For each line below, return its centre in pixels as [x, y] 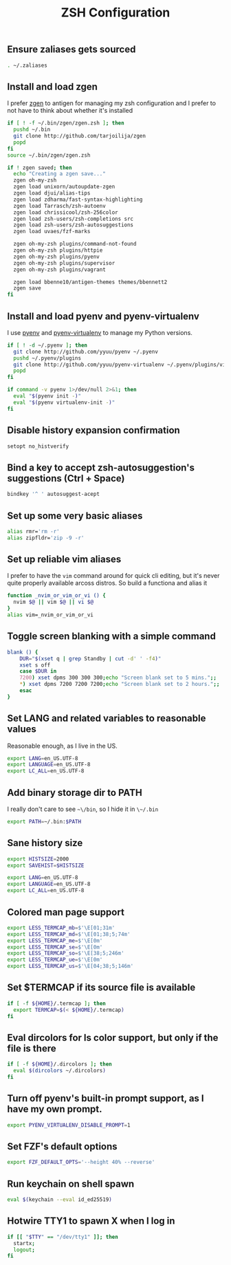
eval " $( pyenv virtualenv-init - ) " [64, 402]
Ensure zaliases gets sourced [71, 50]
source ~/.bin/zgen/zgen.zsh [49, 155]
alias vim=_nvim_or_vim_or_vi [51, 615]
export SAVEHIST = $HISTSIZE [46, 865]
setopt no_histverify [38, 446]
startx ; [24, 1243]
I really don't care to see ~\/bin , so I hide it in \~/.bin [83, 809]
